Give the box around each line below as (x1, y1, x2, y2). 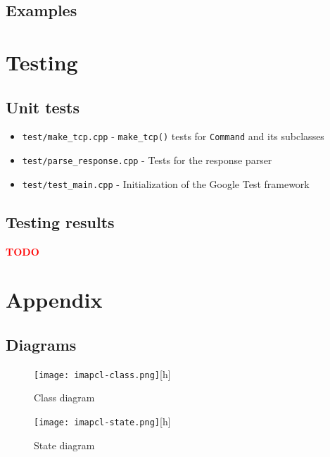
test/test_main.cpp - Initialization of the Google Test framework (22, 176, 310, 191)
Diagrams (6, 333, 77, 355)
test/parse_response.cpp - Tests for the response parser (22, 153, 272, 168)
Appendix (6, 285, 103, 314)
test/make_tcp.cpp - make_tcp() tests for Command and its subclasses (22, 129, 324, 144)
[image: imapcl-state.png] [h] (34, 413, 171, 428)
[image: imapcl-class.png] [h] (34, 366, 171, 381)
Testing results (6, 211, 115, 232)
